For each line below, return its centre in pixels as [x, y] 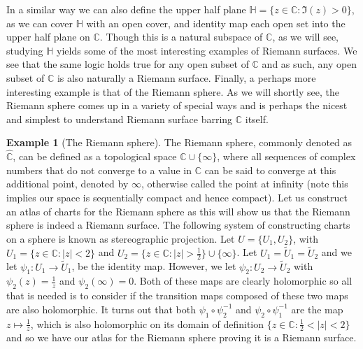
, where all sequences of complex [286, 156]
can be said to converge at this [270, 170]
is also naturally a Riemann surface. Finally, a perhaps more [186, 77]
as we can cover [40, 23]
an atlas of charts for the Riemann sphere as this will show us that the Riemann [178, 211]
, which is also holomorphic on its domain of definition [147, 323]
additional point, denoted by [67, 184]
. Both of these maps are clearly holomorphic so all [243, 281]
